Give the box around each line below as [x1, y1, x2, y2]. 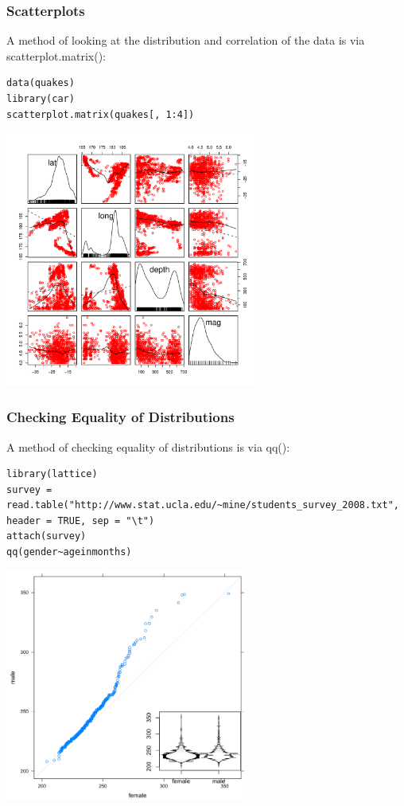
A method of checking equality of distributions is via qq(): [6, 438, 290, 455]
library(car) [6, 93, 75, 104]
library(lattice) [6, 468, 98, 480]
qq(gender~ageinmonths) [6, 546, 132, 558]
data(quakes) [6, 77, 75, 89]
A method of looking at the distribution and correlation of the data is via [6, 32, 365, 49]
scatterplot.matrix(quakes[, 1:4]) [6, 108, 195, 120]
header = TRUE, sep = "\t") [6, 515, 155, 526]
